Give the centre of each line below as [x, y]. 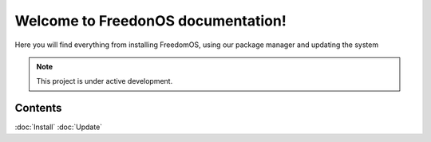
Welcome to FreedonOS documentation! [150, 21]
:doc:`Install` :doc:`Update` [59, 127]
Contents [38, 108]
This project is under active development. [105, 81]
